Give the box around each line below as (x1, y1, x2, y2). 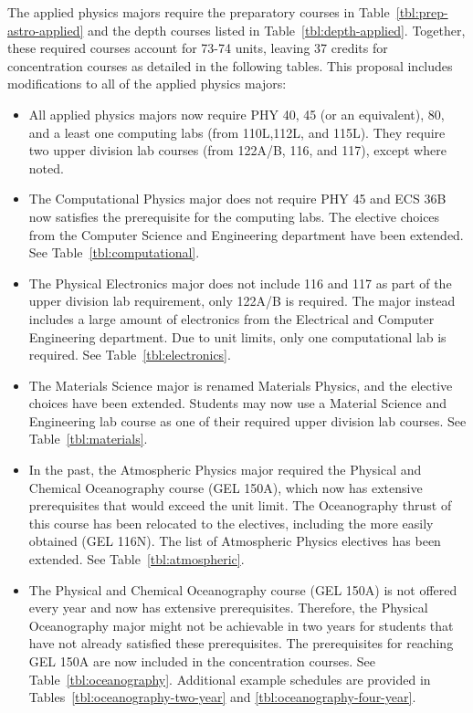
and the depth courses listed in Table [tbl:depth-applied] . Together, (88, 20, 466, 39)
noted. (28, 158, 64, 177)
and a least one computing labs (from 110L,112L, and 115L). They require (28, 122, 446, 142)
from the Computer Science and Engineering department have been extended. (28, 225, 464, 244)
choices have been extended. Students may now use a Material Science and (28, 393, 447, 413)
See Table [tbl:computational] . (28, 243, 200, 262)
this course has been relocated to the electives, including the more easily (28, 513, 434, 532)
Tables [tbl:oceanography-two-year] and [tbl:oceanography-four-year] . (28, 687, 416, 707)
